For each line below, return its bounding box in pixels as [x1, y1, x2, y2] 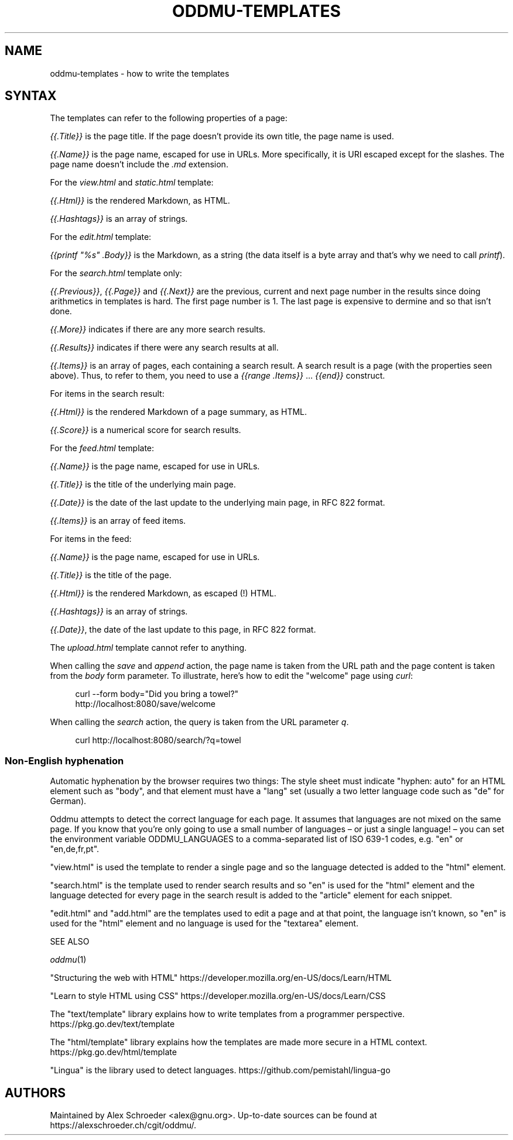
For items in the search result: [50, 389, 165, 399]
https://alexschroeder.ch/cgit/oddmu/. [50, 1120, 197, 1131]
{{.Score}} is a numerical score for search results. [50, 425, 241, 435]
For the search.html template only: [50, 268, 182, 279]
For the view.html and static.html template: [50, 177, 214, 188]
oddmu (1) [50, 954, 87, 965]
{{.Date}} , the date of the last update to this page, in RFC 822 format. [50, 624, 316, 635]
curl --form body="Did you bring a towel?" [75, 689, 239, 699]
